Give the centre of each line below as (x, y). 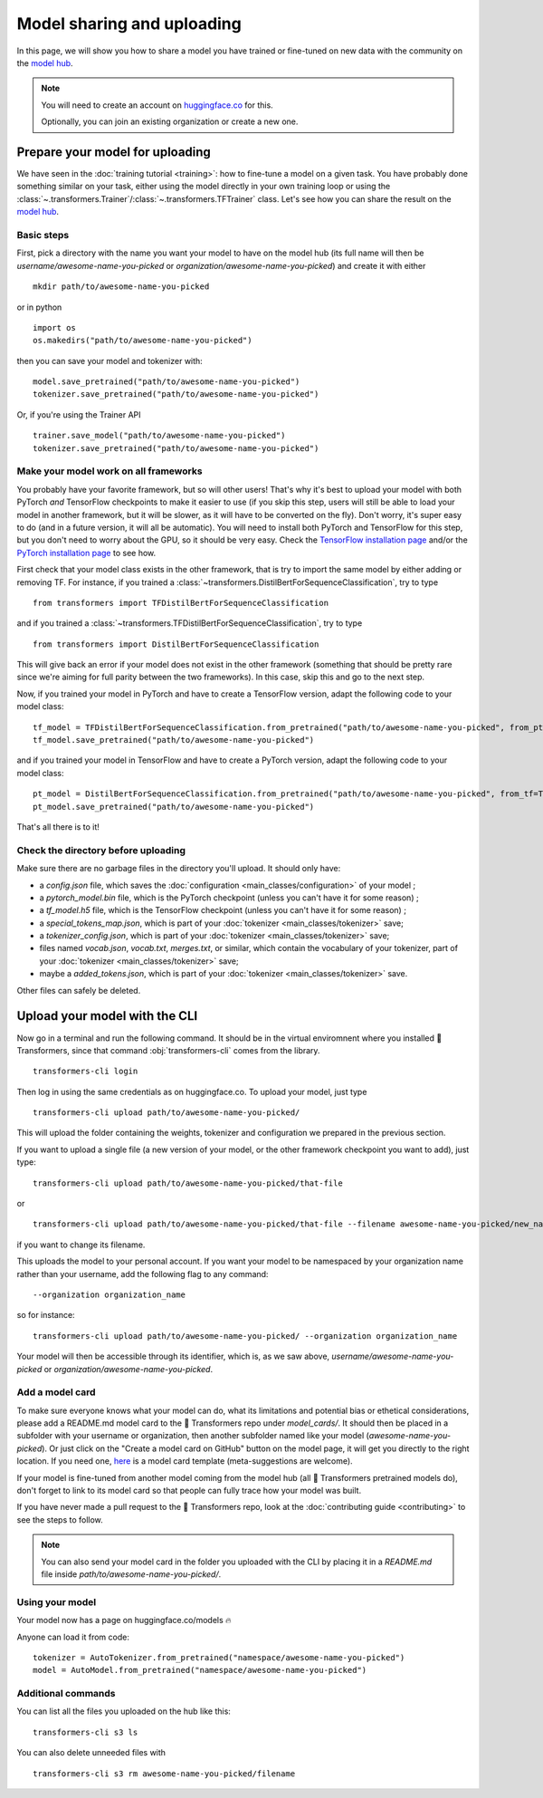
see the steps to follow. (60, 1519)
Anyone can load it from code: (73, 1637)
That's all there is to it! (58, 827)
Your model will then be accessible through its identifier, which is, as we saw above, (173, 1356)
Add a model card (56, 1392)
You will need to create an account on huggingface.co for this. (157, 105)
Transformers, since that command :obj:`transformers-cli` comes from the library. (168, 1050)
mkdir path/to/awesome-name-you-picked (121, 287)
